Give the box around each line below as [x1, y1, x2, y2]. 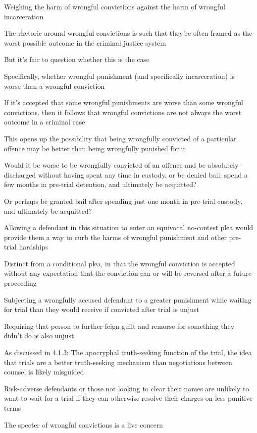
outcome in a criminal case [4, 117, 85, 127]
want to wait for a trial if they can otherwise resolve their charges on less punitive [4, 393, 253, 403]
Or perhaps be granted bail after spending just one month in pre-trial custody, [4, 195, 243, 206]
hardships [19, 242, 48, 252]
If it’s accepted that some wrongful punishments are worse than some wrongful [4, 97, 243, 108]
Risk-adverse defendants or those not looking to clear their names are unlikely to [4, 383, 249, 393]
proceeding [4, 278, 37, 288]
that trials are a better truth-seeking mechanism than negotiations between [4, 357, 232, 367]
